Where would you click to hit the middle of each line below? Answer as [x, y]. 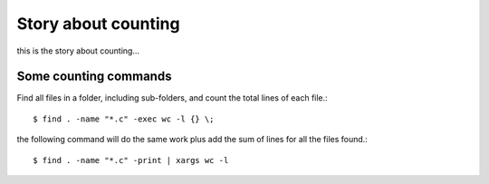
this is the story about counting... [78, 51]
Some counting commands [94, 77]
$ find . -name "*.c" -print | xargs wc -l [131, 160]
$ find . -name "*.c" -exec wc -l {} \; [124, 119]
